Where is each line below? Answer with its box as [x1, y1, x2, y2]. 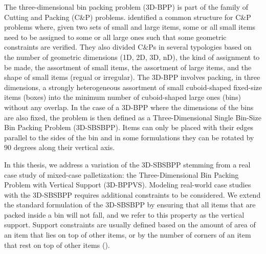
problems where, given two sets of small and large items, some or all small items [4, 22, 256, 32]
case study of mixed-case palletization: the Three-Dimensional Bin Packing [4, 169, 239, 180]
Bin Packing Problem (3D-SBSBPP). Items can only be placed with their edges [4, 122, 254, 133]
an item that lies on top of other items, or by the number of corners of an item [4, 229, 251, 240]
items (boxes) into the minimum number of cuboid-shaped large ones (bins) [4, 92, 241, 102]
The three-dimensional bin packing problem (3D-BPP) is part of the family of [4, 2, 249, 12]
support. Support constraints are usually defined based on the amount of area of [4, 219, 256, 230]
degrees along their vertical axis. [13, 142, 115, 153]
